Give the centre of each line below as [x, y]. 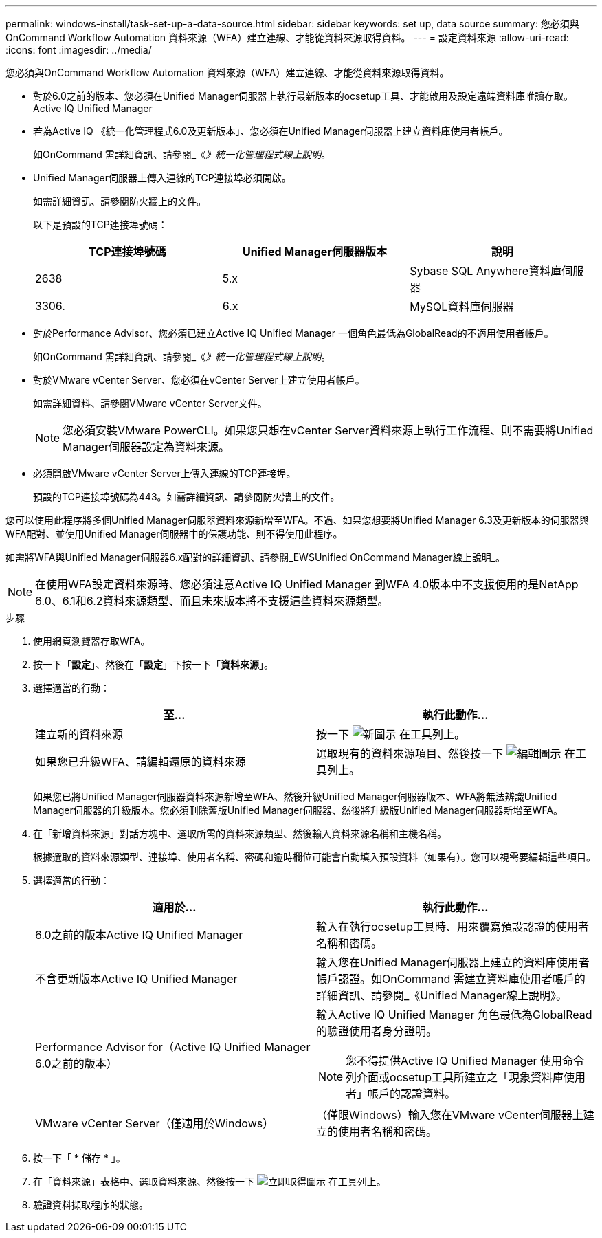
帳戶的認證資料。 [412, 1094]
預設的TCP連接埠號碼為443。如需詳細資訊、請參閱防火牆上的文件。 [187, 497]
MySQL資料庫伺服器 [462, 307]
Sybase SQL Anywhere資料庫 [486, 271]
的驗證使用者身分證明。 [377, 1031]
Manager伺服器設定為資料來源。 [146, 447]
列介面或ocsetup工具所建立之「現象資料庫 [455, 1077]
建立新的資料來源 [79, 734]
